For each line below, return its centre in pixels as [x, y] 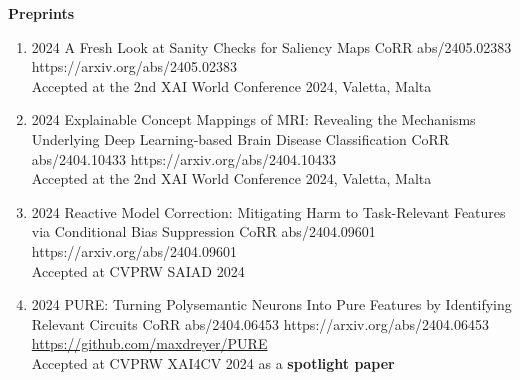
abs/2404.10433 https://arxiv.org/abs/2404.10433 [183, 158]
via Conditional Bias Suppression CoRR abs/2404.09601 [203, 231]
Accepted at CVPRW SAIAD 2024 [138, 270]
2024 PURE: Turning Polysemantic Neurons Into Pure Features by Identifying [271, 304]
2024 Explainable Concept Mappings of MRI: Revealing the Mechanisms [253, 119]
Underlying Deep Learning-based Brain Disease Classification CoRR [240, 138]
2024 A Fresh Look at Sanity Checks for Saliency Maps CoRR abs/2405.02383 [271, 46]
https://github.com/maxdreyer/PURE [149, 343]
